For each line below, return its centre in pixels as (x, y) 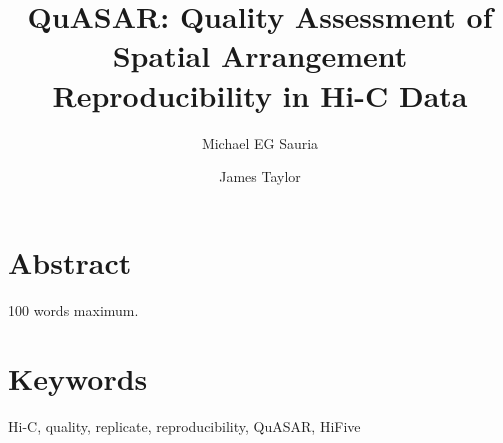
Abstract (70, 261)
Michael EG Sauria (260, 142)
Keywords (78, 378)
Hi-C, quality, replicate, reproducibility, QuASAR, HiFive (184, 426)
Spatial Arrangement (260, 55)
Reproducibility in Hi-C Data (260, 94)
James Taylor (260, 176)
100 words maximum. (73, 309)
